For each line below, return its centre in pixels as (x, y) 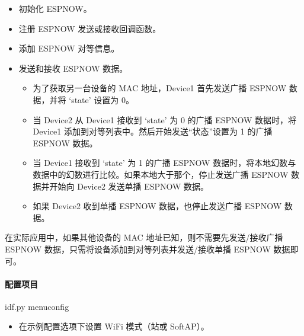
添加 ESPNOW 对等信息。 (69, 48)
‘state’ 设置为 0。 (101, 99)
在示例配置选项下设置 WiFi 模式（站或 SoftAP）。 (114, 326)
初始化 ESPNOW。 (55, 8)
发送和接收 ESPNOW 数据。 (73, 68)
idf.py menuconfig (37, 306)
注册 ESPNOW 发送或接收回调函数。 (90, 28)
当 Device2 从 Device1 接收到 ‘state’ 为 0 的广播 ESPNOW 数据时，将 (165, 119)
